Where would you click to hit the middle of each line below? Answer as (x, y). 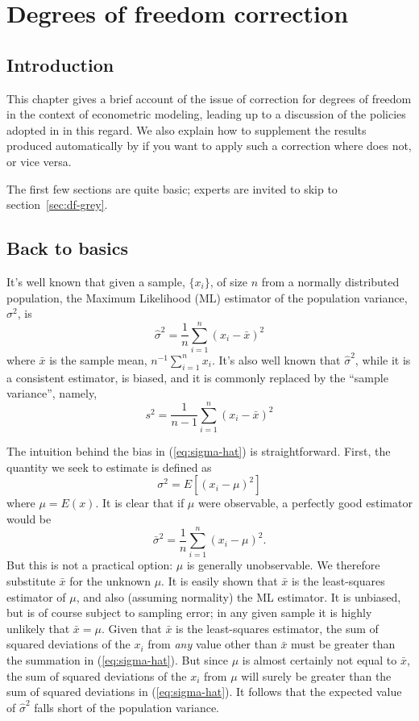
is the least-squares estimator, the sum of (277, 628)
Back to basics (67, 248)
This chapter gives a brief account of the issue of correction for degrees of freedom (209, 98)
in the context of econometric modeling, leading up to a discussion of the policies (206, 114)
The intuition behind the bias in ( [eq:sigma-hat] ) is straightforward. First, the (199, 450)
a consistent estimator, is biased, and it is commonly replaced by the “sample (197, 377)
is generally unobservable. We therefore (283, 565)
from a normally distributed (330, 281)
